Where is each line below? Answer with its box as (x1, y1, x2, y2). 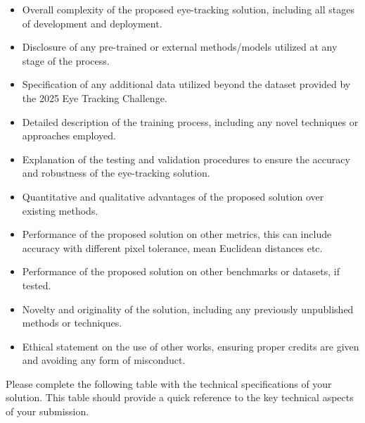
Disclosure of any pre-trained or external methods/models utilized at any (22, 39, 338, 54)
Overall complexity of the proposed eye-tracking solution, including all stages (22, 2, 354, 16)
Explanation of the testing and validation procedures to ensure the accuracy (22, 151, 350, 166)
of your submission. (6, 404, 89, 419)
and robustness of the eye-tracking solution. (22, 165, 210, 180)
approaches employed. (22, 128, 116, 143)
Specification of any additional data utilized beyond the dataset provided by (22, 77, 351, 91)
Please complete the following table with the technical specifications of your (6, 376, 332, 391)
